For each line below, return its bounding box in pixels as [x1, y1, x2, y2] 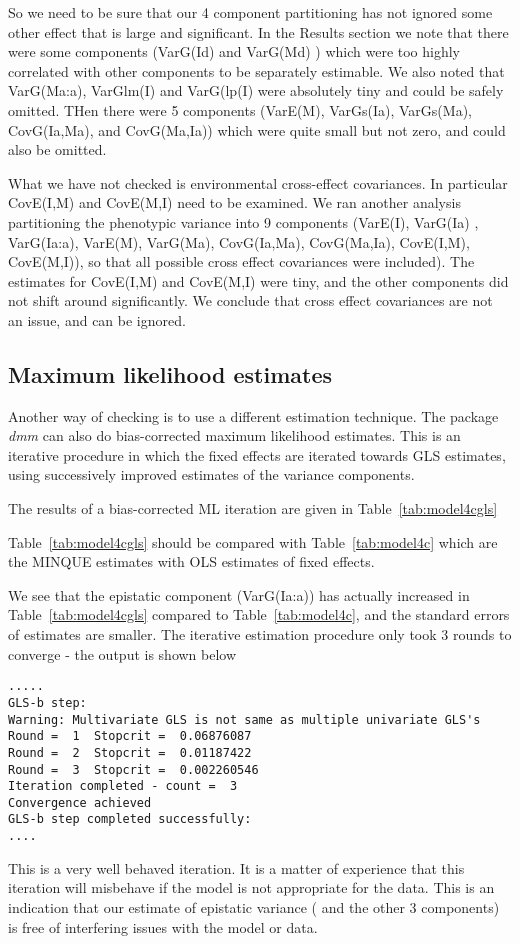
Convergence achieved [8, 795, 152, 810]
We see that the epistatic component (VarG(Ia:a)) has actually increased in [8, 584, 470, 605]
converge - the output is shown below [8, 643, 237, 664]
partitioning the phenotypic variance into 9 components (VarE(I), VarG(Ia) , [8, 211, 479, 232]
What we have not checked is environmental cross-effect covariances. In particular [8, 172, 508, 193]
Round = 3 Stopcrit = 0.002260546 [8, 762, 259, 777]
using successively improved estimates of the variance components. [8, 464, 415, 485]
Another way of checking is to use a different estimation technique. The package [8, 405, 499, 426]
